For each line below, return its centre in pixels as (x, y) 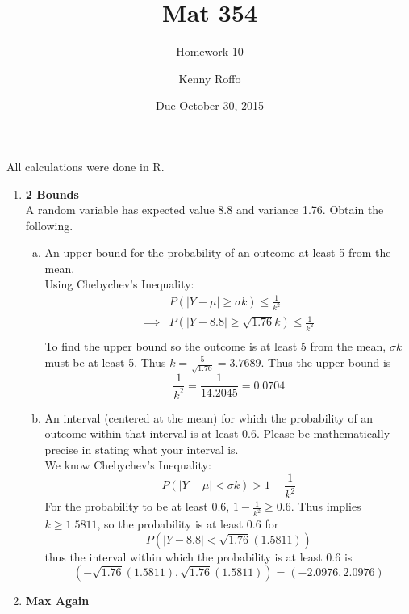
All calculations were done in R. (86, 166)
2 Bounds (52, 193)
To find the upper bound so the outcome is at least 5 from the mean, (215, 345)
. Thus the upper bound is (326, 362)
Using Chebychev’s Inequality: (119, 284)
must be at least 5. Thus (105, 362)
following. (49, 225)
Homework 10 (210, 51)
